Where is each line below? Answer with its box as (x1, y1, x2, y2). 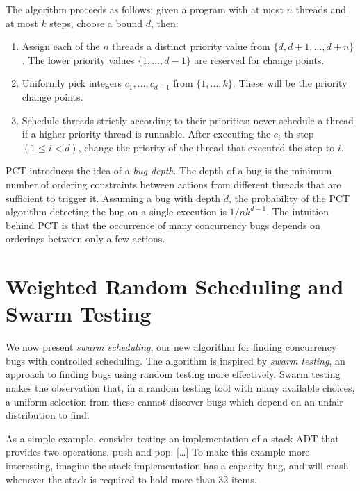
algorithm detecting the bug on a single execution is (6, 204, 227, 219)
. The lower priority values (22, 52, 135, 67)
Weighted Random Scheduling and (6, 272, 344, 301)
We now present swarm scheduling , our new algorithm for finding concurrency (6, 340, 337, 354)
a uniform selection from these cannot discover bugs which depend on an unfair (6, 394, 343, 408)
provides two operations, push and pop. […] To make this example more (6, 444, 310, 459)
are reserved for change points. (194, 52, 325, 67)
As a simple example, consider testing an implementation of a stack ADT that (6, 431, 339, 445)
